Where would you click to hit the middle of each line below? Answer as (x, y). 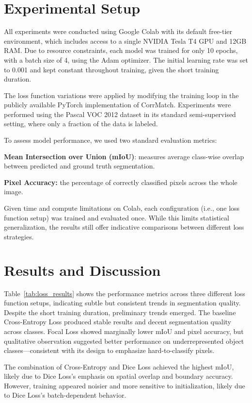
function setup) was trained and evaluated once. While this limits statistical (117, 217)
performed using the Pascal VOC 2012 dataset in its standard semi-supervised (120, 114)
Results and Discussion (82, 270)
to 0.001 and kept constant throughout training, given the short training (111, 69)
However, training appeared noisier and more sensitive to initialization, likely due (125, 385)
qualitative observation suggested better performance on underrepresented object (124, 341)
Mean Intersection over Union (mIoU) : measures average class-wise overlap (124, 156)
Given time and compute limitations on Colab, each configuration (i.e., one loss (122, 208)
